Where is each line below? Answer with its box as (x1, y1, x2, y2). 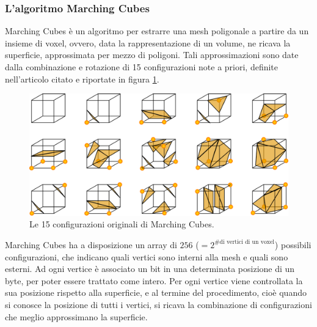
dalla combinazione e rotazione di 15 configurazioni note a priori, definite (5, 61, 279, 73)
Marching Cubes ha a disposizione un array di (5, 238, 177, 251)
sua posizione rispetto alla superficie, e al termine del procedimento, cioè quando (5, 286, 307, 299)
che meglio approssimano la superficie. (5, 310, 148, 323)
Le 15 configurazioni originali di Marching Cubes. (29, 218, 214, 230)
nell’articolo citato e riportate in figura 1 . (5, 72, 159, 85)
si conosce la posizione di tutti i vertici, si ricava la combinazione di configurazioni (5, 298, 312, 310)
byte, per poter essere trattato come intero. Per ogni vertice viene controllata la (5, 274, 303, 287)
